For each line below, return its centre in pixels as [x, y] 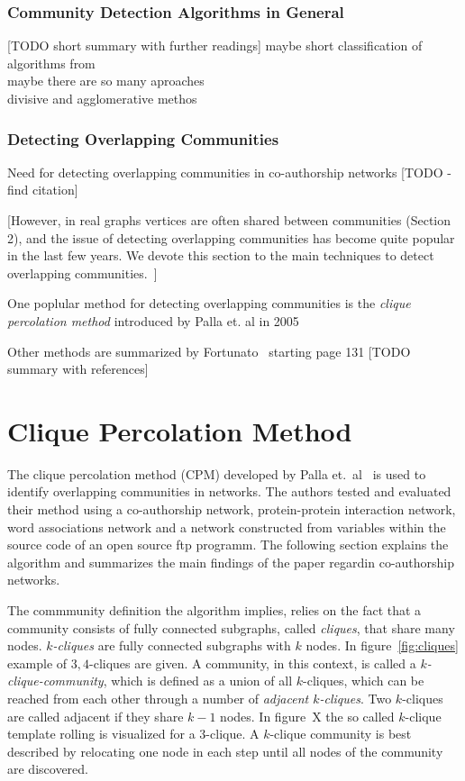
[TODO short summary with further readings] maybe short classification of [215, 45]
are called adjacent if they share [96, 716]
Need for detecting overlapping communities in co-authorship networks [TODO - [229, 172]
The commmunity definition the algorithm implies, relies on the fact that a [214, 610]
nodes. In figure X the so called [307, 716]
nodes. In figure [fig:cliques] [382, 645]
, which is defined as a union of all [198, 681]
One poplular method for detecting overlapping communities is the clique [209, 303]
